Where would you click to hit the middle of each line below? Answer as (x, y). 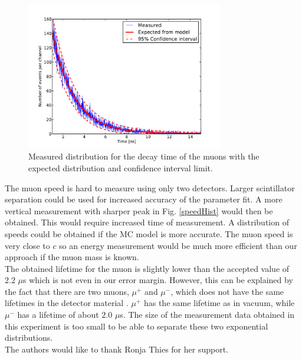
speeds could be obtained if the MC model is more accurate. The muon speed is (149, 233)
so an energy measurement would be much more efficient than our (178, 245)
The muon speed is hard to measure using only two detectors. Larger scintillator (150, 187)
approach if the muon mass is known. (72, 257)
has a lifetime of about (58, 315)
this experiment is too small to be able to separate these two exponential (137, 326)
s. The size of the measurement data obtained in (207, 315)
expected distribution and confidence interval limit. (121, 167)
